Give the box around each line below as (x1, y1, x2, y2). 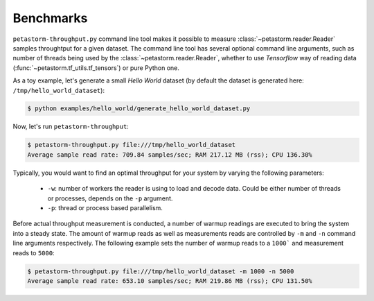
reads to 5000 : (12, 248, 55, 257)
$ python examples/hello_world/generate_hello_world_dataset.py (27, 105, 251, 112)
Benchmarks (12, 10, 88, 26)
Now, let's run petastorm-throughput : (12, 122, 130, 131)
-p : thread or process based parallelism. (47, 204, 163, 212)
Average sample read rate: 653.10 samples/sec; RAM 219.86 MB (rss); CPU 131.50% (27, 277, 313, 284)
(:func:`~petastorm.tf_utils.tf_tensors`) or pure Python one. (12, 63, 180, 72)
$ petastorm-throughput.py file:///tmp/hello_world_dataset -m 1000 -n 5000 (27, 267, 294, 275)
